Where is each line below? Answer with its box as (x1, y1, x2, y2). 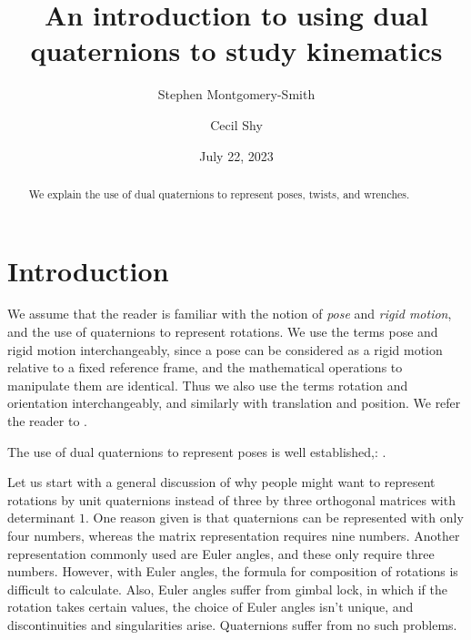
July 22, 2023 (199, 146, 274, 165)
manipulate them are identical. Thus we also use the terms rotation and (7, 375, 408, 394)
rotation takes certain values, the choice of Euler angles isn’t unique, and (7, 597, 414, 616)
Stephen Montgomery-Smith (157, 85, 316, 104)
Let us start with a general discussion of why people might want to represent (7, 472, 436, 492)
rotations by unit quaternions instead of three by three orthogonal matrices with (7, 490, 456, 509)
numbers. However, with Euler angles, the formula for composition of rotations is (7, 562, 458, 581)
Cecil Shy (210, 115, 263, 134)
